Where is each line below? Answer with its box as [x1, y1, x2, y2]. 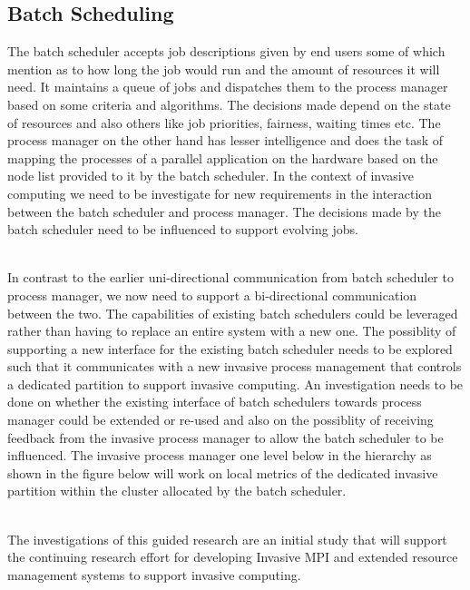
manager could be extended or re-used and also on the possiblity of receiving [7, 410, 434, 429]
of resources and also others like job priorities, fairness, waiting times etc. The [7, 113, 441, 132]
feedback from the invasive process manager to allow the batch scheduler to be [7, 428, 444, 447]
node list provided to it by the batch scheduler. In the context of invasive [7, 166, 414, 185]
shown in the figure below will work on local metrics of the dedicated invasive [7, 463, 438, 482]
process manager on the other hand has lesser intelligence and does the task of [7, 131, 444, 150]
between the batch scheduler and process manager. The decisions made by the [7, 202, 442, 221]
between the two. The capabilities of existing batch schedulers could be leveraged [7, 303, 458, 322]
